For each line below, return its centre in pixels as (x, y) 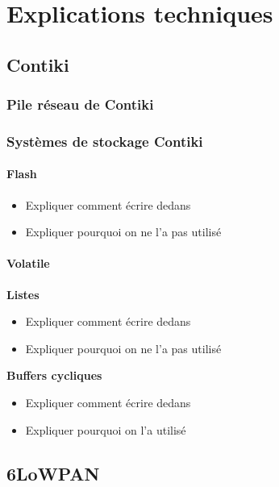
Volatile (28, 263)
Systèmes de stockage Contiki (105, 141)
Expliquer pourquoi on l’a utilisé (106, 429)
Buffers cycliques (54, 375)
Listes (23, 294)
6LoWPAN (53, 473)
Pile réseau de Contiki (80, 104)
